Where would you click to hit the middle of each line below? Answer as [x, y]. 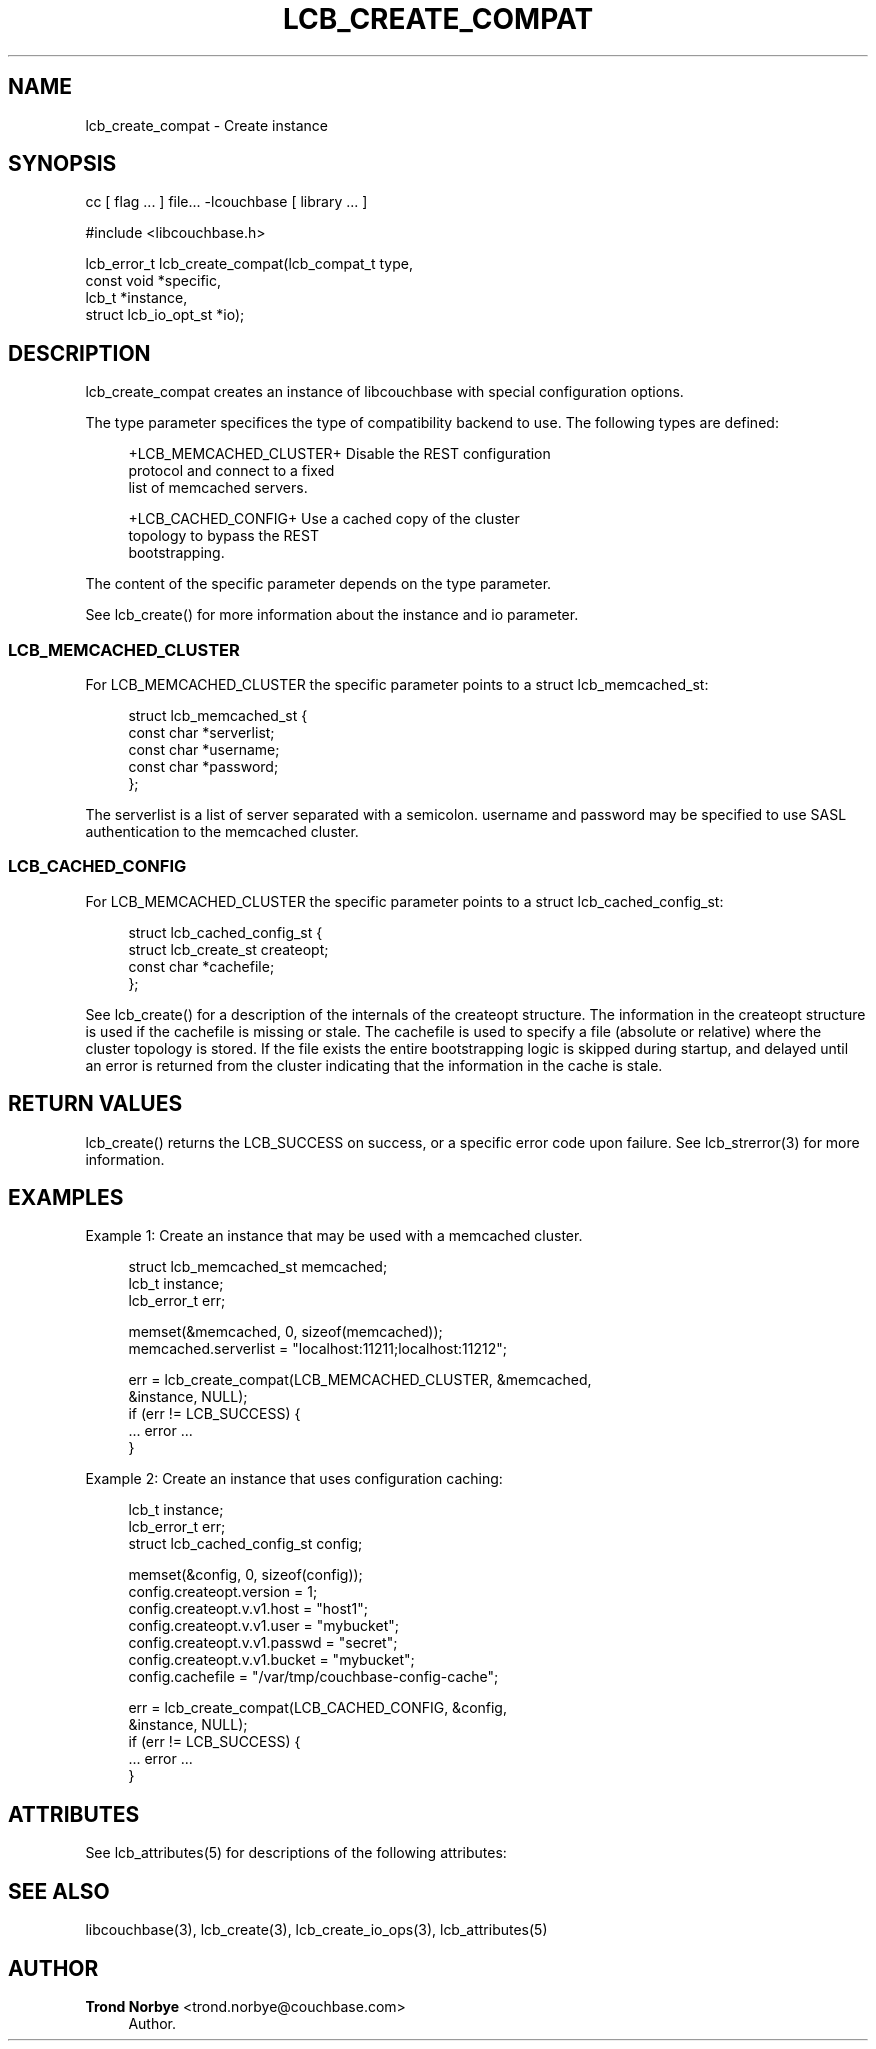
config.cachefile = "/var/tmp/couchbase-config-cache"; [313, 1677]
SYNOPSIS [62, 164]
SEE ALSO [59, 1891]
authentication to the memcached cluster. [222, 832]
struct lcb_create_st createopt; [228, 949]
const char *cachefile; [201, 966]
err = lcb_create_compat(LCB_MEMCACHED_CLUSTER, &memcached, [360, 1380]
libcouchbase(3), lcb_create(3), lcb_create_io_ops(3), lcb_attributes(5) [316, 1930]
